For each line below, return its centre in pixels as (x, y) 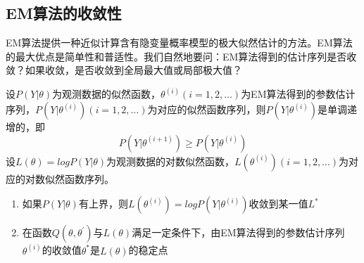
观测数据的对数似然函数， (176, 161)
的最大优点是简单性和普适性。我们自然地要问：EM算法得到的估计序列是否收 (181, 56)
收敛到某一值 (278, 204)
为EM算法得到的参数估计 (298, 94)
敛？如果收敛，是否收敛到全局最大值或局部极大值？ (124, 70)
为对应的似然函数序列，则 (207, 109)
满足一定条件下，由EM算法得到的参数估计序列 (238, 232)
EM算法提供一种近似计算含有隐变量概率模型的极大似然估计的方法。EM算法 (179, 43)
